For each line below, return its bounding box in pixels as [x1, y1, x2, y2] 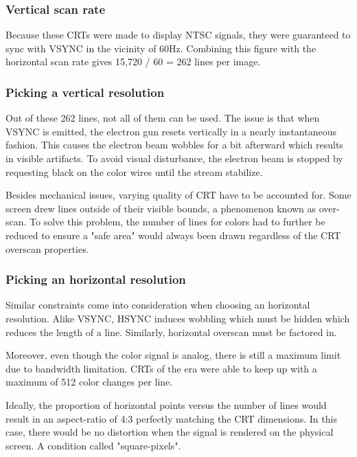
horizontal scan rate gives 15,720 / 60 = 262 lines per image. [5, 54, 261, 69]
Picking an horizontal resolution [5, 271, 186, 288]
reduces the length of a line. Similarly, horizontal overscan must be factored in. [5, 324, 337, 339]
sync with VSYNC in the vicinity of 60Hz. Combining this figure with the [5, 41, 316, 55]
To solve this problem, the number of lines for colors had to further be [30, 214, 325, 229]
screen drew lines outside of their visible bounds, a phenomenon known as [5, 201, 316, 215]
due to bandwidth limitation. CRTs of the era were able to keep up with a [5, 361, 317, 375]
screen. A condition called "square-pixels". [5, 438, 181, 452]
